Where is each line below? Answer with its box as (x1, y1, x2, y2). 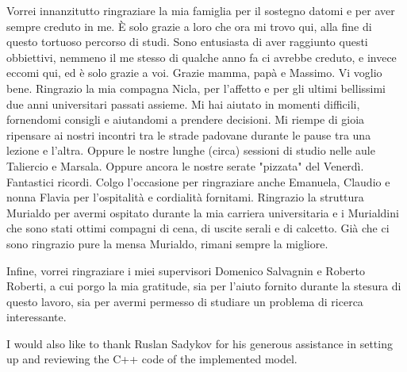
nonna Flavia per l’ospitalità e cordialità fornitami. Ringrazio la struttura (6, 189, 364, 205)
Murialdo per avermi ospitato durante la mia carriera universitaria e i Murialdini (6, 204, 399, 221)
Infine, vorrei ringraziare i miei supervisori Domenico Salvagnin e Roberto (6, 262, 365, 278)
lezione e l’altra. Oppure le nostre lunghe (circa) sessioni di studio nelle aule (6, 142, 375, 159)
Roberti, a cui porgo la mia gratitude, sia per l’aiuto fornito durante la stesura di (6, 278, 401, 294)
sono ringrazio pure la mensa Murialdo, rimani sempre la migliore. (6, 235, 328, 251)
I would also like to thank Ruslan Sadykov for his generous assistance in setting (6, 335, 393, 351)
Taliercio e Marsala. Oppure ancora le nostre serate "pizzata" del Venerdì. (6, 157, 364, 174)
